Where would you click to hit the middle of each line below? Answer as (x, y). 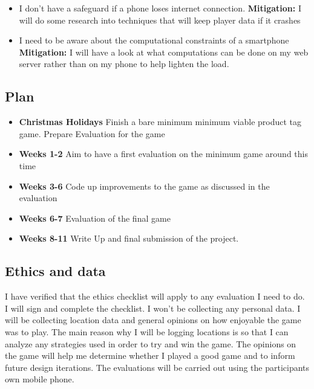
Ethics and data (55, 271)
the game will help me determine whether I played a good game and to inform (150, 355)
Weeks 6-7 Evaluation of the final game (95, 218)
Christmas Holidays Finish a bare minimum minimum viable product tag (160, 122)
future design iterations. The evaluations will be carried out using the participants (157, 367)
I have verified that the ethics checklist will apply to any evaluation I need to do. (155, 296)
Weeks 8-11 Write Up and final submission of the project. (129, 238)
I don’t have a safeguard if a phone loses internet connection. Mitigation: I (160, 8)
